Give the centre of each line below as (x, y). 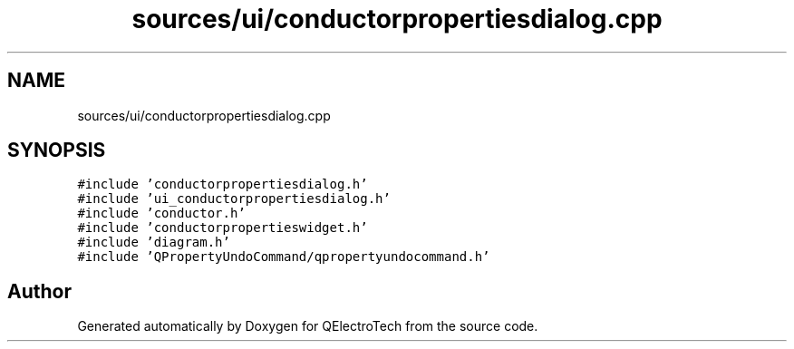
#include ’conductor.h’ (161, 213)
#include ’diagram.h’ (154, 242)
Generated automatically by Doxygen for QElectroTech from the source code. (308, 326)
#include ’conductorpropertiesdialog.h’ (223, 184)
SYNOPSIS (57, 150)
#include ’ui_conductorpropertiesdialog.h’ (234, 199)
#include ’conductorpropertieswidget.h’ (223, 228)
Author (39, 291)
